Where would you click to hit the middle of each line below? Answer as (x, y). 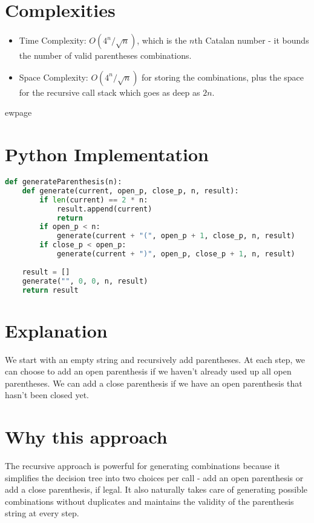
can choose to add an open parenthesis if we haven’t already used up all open (148, 371)
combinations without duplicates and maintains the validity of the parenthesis (149, 501)
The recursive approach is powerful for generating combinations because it (142, 466)
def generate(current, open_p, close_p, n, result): (130, 191)
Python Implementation (107, 154)
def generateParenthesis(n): (64, 182)
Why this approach (86, 437)
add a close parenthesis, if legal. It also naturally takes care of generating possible (156, 489)
